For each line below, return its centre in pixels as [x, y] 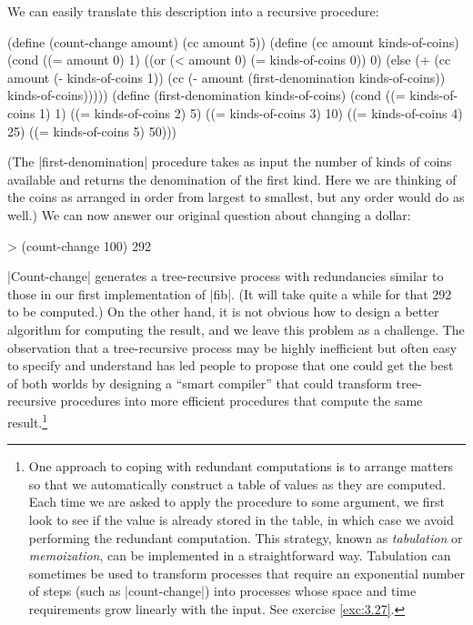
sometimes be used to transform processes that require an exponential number [247, 573]
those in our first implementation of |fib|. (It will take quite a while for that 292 [230, 293]
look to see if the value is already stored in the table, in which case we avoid [241, 519]
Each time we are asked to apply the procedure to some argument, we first [236, 502]
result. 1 [28, 420]
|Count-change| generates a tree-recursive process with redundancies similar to [226, 276]
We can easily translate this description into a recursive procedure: [193, 11]
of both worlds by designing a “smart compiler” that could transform [200, 383]
